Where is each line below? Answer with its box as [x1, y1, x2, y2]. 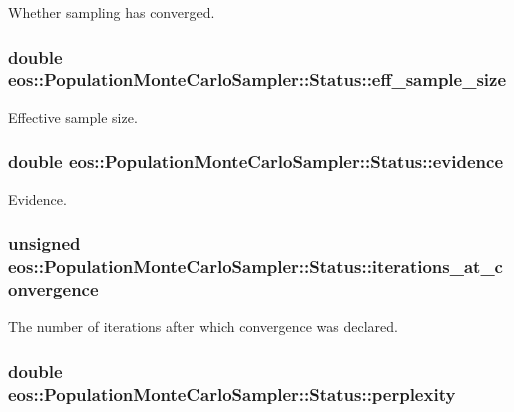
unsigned [8, 231, 81, 256]
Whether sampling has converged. [8, 2, 215, 22]
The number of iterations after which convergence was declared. [8, 316, 398, 337]
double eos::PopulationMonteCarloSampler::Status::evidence [8, 149, 504, 174]
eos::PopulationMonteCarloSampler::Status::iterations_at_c [8, 253, 503, 278]
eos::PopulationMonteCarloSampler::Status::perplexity [8, 381, 456, 406]
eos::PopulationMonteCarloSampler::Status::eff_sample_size [8, 67, 507, 92]
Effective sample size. [8, 106, 138, 127]
